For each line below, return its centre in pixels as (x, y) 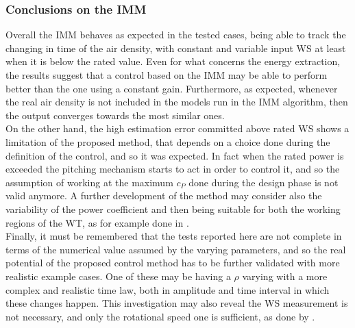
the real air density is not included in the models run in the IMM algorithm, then (177, 102)
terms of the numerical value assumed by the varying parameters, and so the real (176, 249)
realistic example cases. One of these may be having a (118, 276)
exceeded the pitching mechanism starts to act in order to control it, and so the (173, 169)
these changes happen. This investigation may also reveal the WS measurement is (177, 303)
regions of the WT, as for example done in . (97, 222)
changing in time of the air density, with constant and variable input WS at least (176, 48)
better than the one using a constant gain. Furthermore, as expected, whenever (172, 88)
